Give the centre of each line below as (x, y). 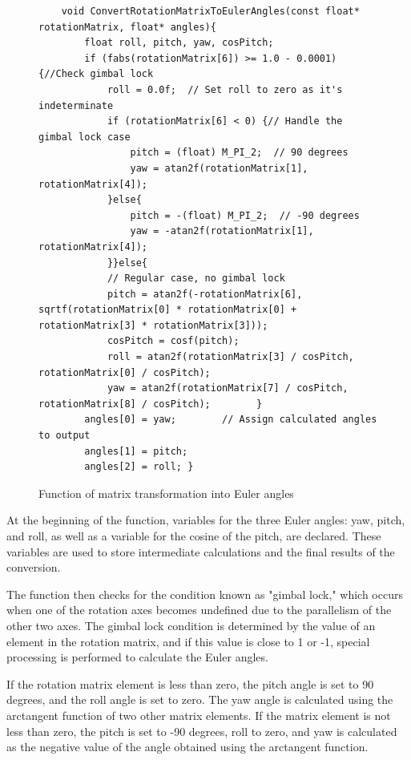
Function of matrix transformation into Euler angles (166, 493)
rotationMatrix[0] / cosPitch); (125, 372)
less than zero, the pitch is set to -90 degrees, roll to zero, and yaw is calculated (202, 731)
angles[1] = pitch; (136, 451)
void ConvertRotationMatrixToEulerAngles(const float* (210, 11)
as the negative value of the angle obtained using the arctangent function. (187, 747)
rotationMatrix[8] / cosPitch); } (151, 404)
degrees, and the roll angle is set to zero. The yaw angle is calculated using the (200, 699)
